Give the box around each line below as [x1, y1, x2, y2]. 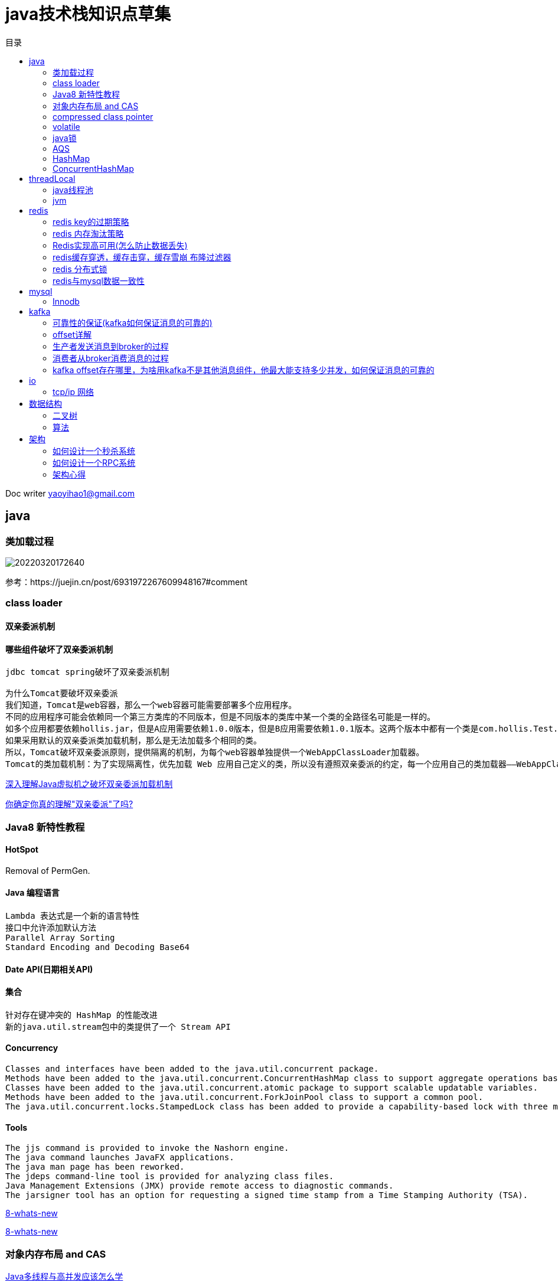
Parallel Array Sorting [5, 932, 115, 942]
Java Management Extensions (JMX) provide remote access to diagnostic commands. [5, 1181, 394, 1191]
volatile [53, 121, 80, 132]
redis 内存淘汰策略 [53, 228, 124, 239]
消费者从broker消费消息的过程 [53, 352, 169, 363]
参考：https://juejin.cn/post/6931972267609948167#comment [5, 576, 248, 587]
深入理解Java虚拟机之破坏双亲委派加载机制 [5, 779, 173, 789]
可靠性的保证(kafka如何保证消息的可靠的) [53, 317, 213, 328]
